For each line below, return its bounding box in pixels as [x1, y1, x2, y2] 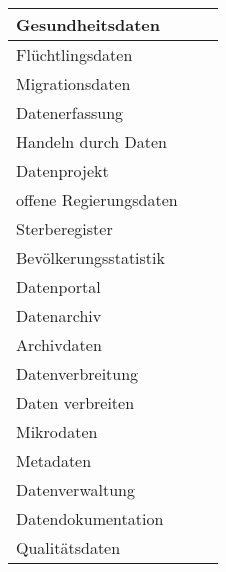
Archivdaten [16, 333, 102, 356]
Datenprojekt [16, 159, 109, 182]
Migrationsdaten [16, 72, 131, 95]
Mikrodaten [16, 420, 98, 443]
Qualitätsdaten [16, 536, 121, 559]
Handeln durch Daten [16, 130, 167, 153]
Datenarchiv [16, 304, 102, 327]
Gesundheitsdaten [16, 13, 160, 36]
